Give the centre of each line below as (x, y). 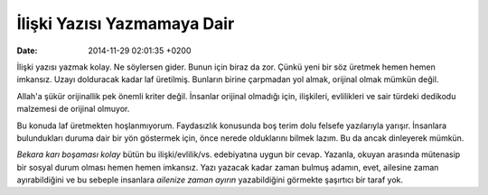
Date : (27, 51)
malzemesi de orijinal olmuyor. (73, 109)
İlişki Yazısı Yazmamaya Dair (126, 23)
